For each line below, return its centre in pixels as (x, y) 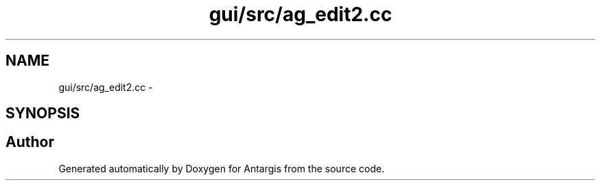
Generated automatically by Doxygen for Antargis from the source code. (222, 168)
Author (30, 142)
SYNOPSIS (43, 114)
